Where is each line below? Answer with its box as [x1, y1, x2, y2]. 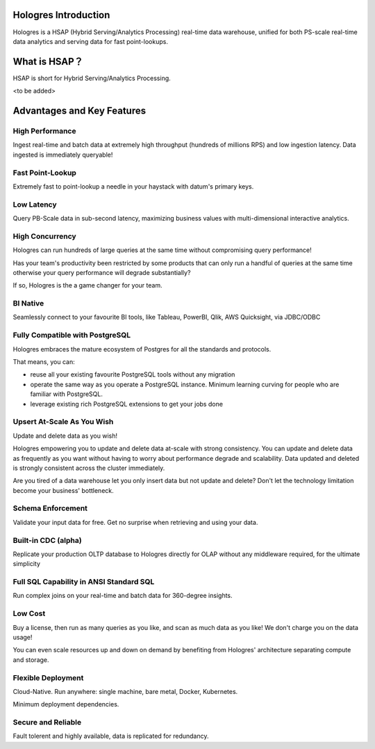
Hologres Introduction [12, 9, 110, 21]
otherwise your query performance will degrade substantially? [12, 268, 191, 276]
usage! [12, 633, 33, 642]
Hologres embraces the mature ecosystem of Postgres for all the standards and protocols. [12, 345, 272, 353]
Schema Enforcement [12, 503, 88, 513]
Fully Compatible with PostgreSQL [12, 331, 131, 340]
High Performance [12, 126, 76, 136]
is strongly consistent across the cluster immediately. [12, 464, 165, 472]
